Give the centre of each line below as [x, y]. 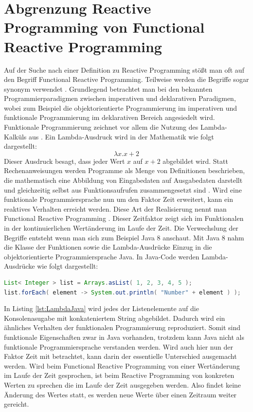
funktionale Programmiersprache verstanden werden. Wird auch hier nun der [118, 346]
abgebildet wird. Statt [195, 161]
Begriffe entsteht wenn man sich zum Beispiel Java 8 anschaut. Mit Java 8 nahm [124, 237]
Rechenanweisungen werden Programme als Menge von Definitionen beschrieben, [125, 170]
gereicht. [17, 404]
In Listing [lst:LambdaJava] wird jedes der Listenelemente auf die [101, 308]
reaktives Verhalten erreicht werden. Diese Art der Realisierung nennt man [115, 208]
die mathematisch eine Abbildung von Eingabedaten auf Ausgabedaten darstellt [123, 180]
